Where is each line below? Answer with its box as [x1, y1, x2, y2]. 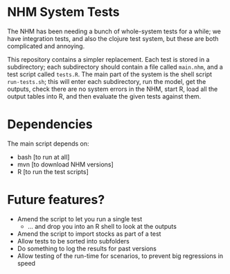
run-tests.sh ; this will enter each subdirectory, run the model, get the [7, 77, 206, 85]
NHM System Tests [7, 4, 120, 20]
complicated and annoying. [7, 42, 85, 50]
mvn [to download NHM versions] [17, 160, 114, 169]
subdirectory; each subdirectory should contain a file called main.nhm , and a [7, 62, 223, 71]
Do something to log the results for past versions [17, 244, 157, 252]
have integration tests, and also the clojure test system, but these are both [7, 34, 219, 42]
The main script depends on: [7, 139, 89, 148]
